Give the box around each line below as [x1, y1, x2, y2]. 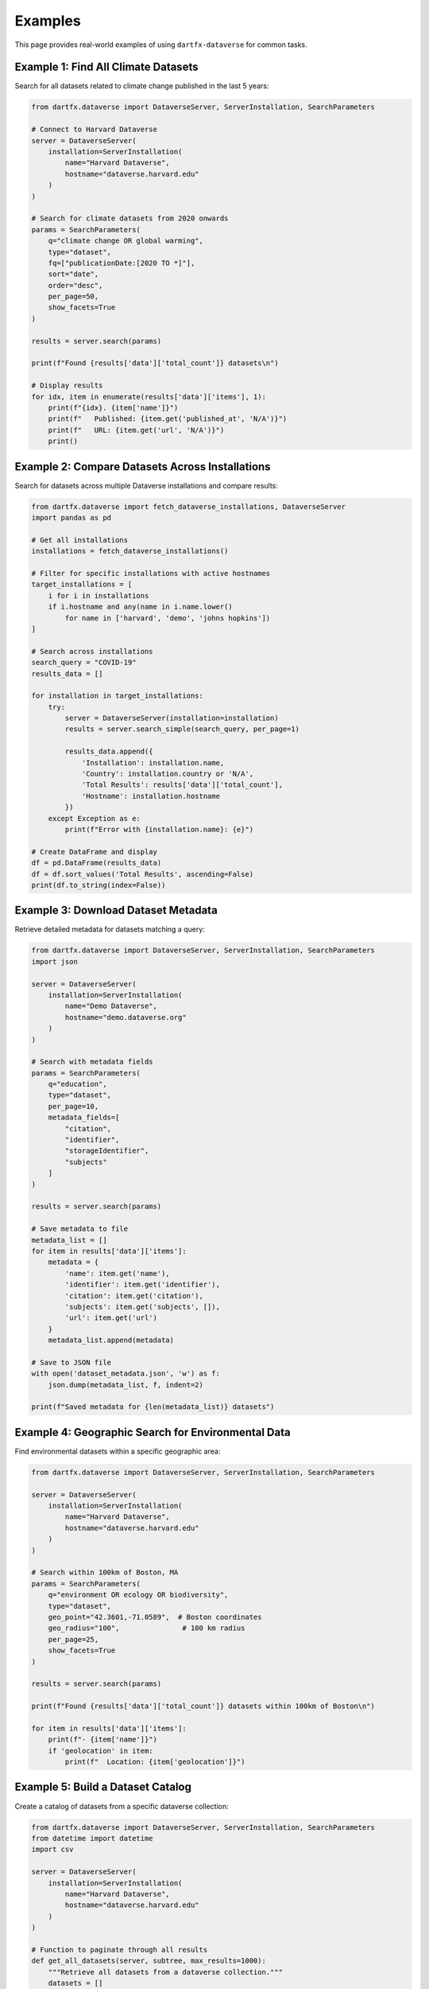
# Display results [31, 381, 103, 390]
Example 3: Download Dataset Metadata [14, 904, 218, 917]
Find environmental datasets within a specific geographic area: [14, 1446, 221, 1456]
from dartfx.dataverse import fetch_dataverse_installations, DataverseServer [31, 502, 346, 511]
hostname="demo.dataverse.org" [64, 1013, 187, 1022]
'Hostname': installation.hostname [81, 792, 220, 800]
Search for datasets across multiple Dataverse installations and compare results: [14, 481, 278, 490]
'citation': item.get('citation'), [64, 1291, 204, 1300]
